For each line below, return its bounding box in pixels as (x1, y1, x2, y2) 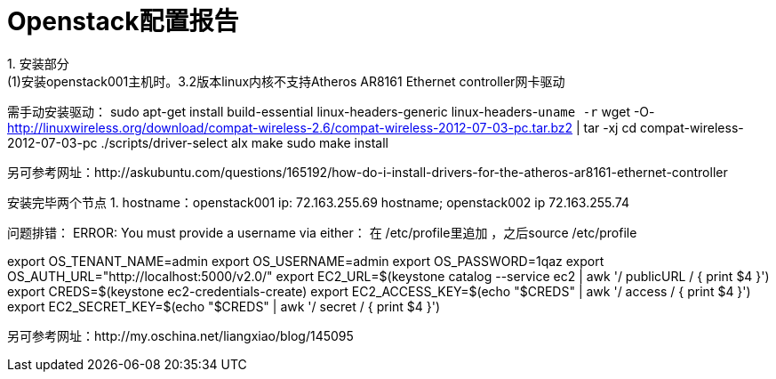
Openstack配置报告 (7, 6, 239, 36)
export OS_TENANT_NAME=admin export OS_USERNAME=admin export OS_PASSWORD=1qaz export (7, 253, 604, 269)
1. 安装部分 (7, 55, 69, 71)
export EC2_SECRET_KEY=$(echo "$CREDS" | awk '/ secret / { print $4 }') (7, 298, 441, 314)
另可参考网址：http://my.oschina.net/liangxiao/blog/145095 (7, 327, 354, 343)
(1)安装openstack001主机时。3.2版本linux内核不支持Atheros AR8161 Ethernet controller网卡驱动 (7, 73, 565, 89)
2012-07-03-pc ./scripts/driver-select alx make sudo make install (7, 134, 388, 150)
